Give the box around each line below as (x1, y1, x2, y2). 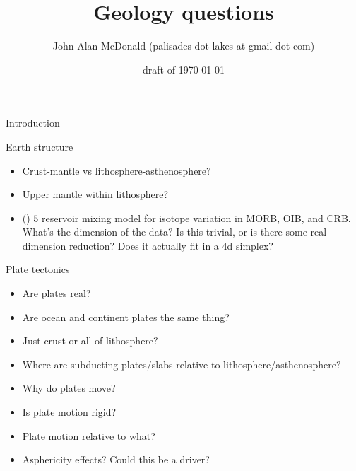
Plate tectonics (6, 262, 70, 277)
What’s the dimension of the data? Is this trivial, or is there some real (22, 224, 327, 239)
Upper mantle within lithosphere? (22, 187, 169, 202)
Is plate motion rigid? (22, 405, 117, 419)
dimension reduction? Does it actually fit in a (22, 238, 219, 252)
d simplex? (227, 238, 273, 252)
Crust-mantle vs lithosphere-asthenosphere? (22, 163, 211, 178)
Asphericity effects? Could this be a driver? (22, 452, 210, 467)
